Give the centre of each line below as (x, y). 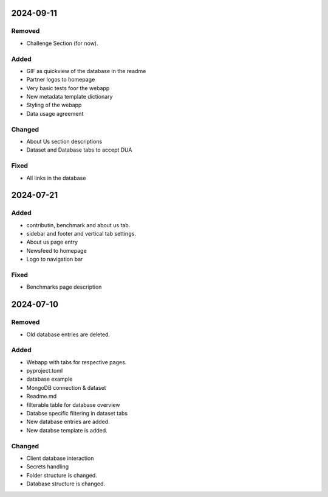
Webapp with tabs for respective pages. (77, 362)
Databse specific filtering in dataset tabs (77, 414)
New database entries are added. (68, 422)
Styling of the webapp (54, 105)
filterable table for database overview (73, 404)
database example (50, 379)
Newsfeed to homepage (57, 250)
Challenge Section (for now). (62, 43)
